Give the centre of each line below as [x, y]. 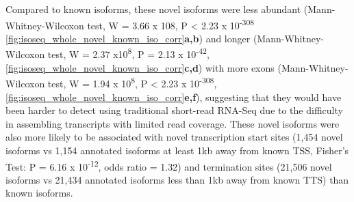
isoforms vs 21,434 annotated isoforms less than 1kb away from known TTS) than [177, 179]
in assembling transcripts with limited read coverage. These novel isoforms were [173, 123]
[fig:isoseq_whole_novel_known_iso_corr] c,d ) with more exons [140, 67]
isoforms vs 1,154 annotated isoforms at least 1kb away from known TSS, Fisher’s [177, 150]
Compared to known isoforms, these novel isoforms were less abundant [153, 9]
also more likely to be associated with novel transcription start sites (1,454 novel [174, 137]
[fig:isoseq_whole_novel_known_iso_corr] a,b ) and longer [128, 38]
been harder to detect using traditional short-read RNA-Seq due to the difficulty [174, 110]
